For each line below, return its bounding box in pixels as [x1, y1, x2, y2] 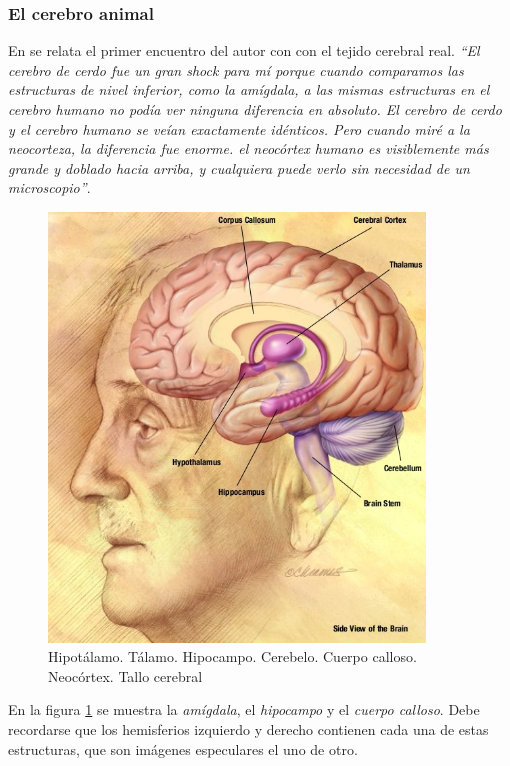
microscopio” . [8, 177, 91, 198]
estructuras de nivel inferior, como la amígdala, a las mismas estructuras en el [8, 79, 490, 100]
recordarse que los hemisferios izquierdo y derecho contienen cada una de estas [8, 719, 489, 740]
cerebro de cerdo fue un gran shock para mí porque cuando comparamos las [8, 59, 464, 80]
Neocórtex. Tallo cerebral [48, 665, 203, 686]
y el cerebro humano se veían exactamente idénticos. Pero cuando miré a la [8, 118, 470, 139]
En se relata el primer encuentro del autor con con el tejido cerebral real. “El [8, 40, 480, 61]
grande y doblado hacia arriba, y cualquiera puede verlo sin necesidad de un [8, 157, 470, 178]
